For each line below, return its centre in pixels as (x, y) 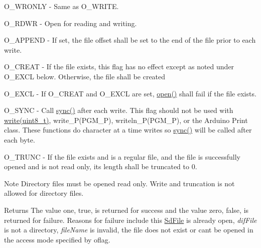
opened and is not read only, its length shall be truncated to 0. (101, 166)
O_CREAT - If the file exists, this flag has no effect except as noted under (119, 67)
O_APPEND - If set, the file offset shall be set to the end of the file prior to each (130, 40)
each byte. (20, 139)
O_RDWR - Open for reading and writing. (71, 23)
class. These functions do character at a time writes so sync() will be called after (128, 130)
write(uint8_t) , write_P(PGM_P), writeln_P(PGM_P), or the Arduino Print (126, 120)
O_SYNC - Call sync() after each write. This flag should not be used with (119, 110)
